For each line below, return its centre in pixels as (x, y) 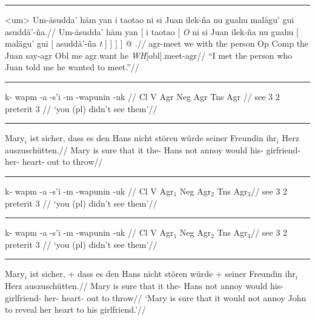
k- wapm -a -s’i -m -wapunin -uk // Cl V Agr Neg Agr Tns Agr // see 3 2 (142, 96)
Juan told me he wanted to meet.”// (72, 67)
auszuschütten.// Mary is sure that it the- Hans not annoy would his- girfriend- (153, 149)
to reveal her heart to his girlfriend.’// (75, 309)
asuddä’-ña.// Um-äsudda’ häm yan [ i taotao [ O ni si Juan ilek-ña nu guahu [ (152, 31)
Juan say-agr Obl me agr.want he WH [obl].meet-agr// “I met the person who (149, 55)
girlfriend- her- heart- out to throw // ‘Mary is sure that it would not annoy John (156, 297)
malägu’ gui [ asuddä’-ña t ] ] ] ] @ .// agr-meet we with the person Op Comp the (157, 43)
